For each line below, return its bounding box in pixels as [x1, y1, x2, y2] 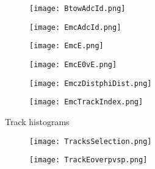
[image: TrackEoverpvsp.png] [29, 156, 148, 165]
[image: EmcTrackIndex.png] [29, 98, 143, 107]
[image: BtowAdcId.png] [29, 4, 126, 13]
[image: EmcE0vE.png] [29, 60, 117, 69]
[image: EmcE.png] [29, 41, 104, 51]
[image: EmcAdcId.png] [29, 23, 121, 32]
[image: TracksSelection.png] [29, 137, 152, 146]
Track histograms [5, 115, 70, 128]
